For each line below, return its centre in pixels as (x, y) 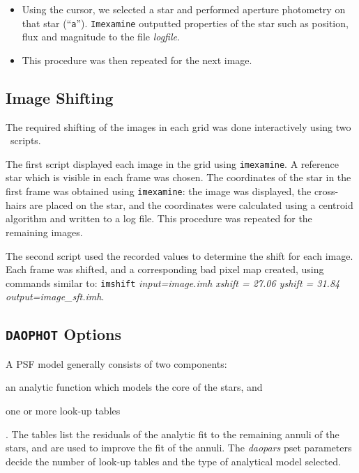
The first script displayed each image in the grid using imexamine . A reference (172, 163)
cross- (326, 191)
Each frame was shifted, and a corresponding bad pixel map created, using (165, 269)
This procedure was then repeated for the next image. (137, 60)
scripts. (25, 140)
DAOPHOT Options (63, 334)
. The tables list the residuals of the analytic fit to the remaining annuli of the (173, 434)
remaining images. (44, 232)
